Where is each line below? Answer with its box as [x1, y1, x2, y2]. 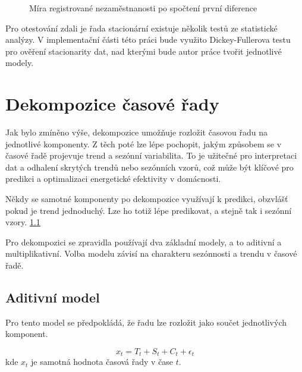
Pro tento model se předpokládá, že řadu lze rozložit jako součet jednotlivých [5, 316, 287, 328]
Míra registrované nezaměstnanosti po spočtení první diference [29, 2, 257, 14]
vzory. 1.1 [5, 216, 40, 228]
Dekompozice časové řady [5, 92, 219, 116]
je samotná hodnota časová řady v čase [31, 355, 174, 368]
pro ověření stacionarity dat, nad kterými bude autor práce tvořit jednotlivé [5, 45, 282, 57]
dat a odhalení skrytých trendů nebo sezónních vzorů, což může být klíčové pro [5, 160, 294, 173]
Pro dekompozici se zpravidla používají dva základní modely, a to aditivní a [5, 235, 282, 248]
